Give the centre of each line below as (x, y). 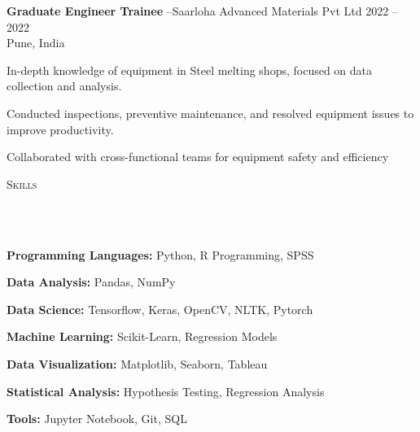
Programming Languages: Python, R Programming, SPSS (160, 254)
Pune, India (36, 43)
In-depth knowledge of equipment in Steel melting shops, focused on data (190, 70)
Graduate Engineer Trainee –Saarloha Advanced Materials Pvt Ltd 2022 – (202, 11)
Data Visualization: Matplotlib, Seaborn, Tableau (137, 363)
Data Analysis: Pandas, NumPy (91, 282)
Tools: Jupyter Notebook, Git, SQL (97, 419)
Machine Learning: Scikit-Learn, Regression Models (142, 336)
